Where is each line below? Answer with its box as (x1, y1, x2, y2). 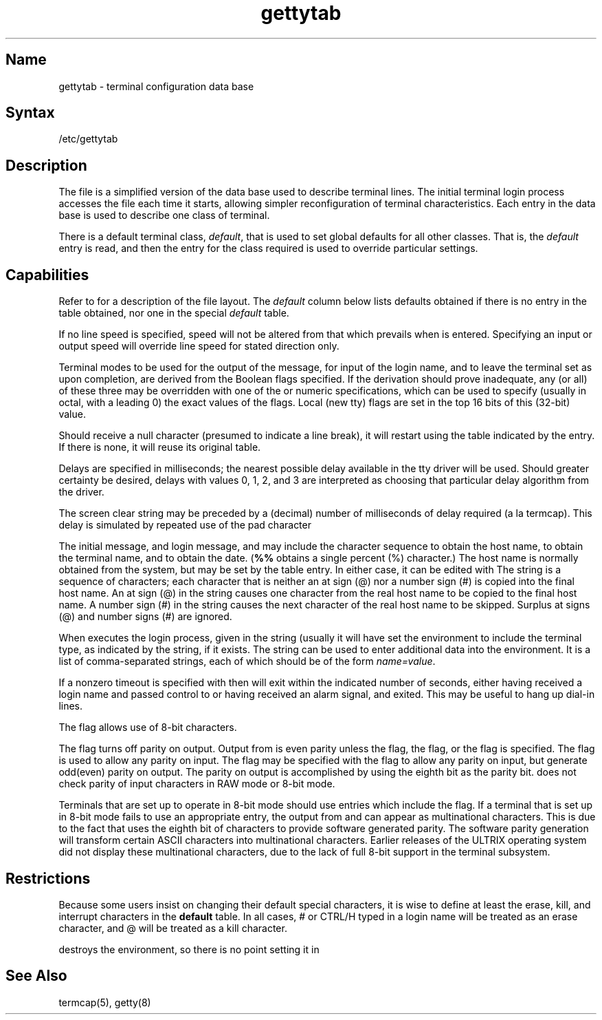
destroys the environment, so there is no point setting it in (58, 943, 320, 955)
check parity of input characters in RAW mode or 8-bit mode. (58, 778, 335, 790)
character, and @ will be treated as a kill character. (58, 922, 287, 934)
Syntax (5, 104, 55, 122)
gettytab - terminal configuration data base (58, 80, 254, 92)
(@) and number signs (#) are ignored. (58, 610, 232, 623)
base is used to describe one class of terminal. (58, 209, 270, 222)
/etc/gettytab (58, 133, 118, 145)
